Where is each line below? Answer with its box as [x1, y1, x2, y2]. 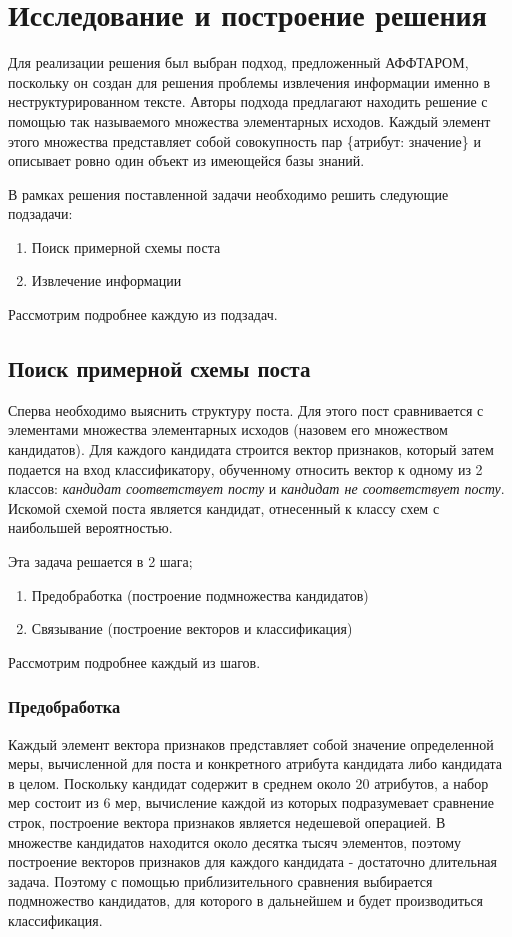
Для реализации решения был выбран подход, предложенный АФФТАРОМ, [8, 52, 469, 73]
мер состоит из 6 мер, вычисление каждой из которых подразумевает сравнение [8, 792, 494, 813]
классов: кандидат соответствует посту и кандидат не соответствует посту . [8, 478, 505, 499]
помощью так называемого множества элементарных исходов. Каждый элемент [8, 110, 491, 131]
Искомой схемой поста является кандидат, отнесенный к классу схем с [8, 497, 440, 518]
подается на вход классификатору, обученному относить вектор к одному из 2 [8, 458, 483, 479]
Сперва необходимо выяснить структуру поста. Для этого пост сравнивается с [8, 399, 484, 420]
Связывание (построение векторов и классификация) [31, 618, 353, 639]
